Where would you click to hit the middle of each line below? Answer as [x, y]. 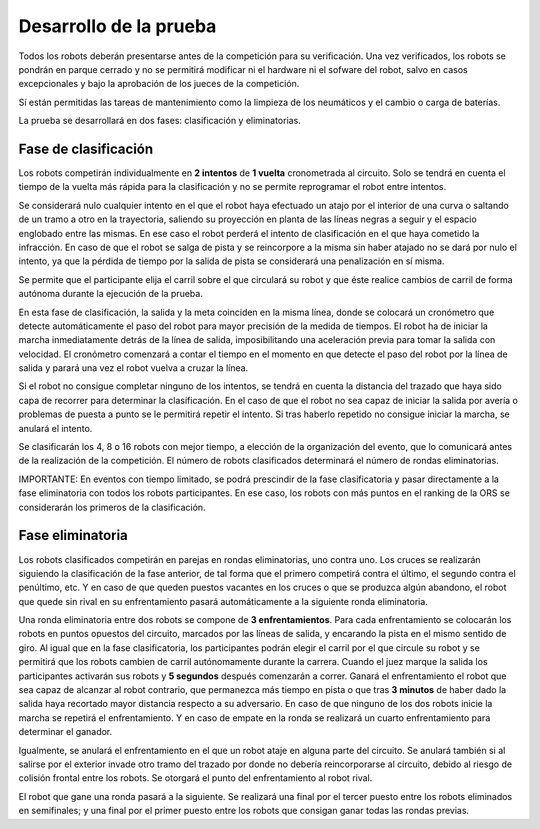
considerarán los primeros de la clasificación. [112, 507]
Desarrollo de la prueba [117, 26]
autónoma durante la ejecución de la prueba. [111, 294]
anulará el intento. [55, 428]
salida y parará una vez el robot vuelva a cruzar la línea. [133, 368]
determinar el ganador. [65, 732]
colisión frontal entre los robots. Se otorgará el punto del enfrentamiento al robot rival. [195, 778]
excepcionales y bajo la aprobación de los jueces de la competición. [159, 84]
